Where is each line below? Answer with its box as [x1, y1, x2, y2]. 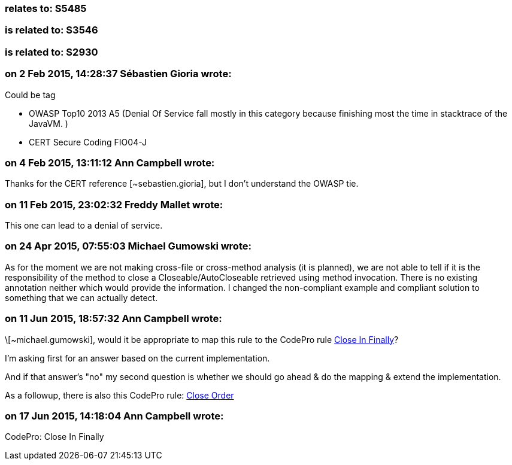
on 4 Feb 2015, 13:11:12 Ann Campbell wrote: [5, 156, 215, 169]
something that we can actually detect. [5, 292, 158, 303]
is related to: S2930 [5, 45, 98, 58]
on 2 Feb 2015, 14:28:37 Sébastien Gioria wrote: [5, 68, 232, 80]
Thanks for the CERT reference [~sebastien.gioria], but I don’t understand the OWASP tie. [5, 178, 359, 189]
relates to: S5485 [5, 2, 87, 14]
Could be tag [5, 89, 56, 100]
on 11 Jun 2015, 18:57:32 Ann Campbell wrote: [5, 312, 222, 325]
